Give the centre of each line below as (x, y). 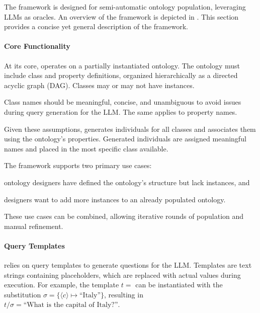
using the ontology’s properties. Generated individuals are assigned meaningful (125, 139)
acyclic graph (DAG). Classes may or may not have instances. (99, 85)
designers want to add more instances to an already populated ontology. (115, 199)
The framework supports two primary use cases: (78, 165)
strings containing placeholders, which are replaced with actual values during (122, 275)
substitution (23, 294)
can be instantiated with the (179, 285)
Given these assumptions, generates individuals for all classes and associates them (130, 129)
